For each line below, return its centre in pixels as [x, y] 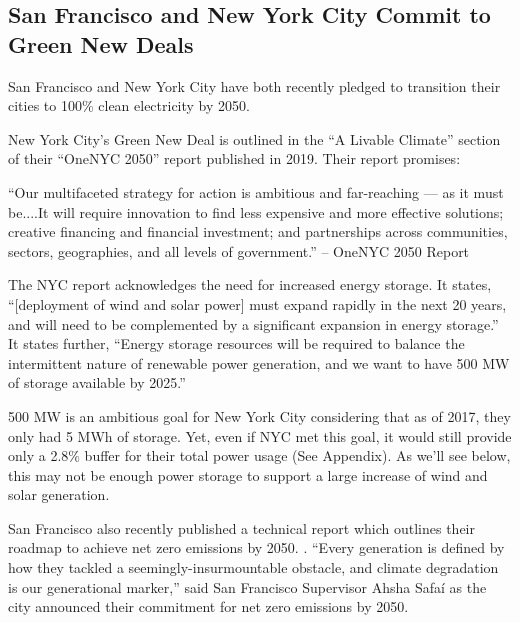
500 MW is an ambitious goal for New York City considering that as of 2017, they [259, 415]
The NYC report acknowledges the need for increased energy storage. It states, [250, 284]
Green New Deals [101, 43]
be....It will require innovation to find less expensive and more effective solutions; [256, 211]
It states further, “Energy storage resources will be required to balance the [236, 343]
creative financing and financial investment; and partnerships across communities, [258, 231]
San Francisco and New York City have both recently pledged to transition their [254, 85]
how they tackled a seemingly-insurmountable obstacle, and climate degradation [253, 567]
